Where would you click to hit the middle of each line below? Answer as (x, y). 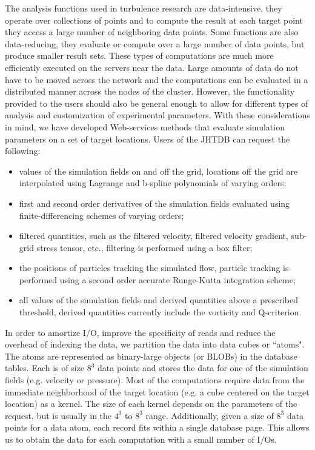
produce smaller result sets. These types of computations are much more (139, 55)
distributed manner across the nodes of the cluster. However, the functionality (150, 91)
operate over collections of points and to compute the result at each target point (154, 20)
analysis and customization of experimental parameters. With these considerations (157, 115)
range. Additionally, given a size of (210, 415)
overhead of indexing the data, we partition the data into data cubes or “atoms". (155, 344)
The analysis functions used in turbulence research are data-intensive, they (144, 8)
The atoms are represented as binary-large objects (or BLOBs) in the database (151, 356)
